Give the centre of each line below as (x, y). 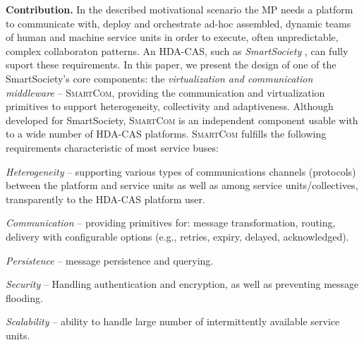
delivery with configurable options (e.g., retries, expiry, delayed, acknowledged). (177, 236)
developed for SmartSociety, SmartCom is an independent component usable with (182, 120)
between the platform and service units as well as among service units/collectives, (182, 185)
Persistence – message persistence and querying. (110, 260)
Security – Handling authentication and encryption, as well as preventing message (182, 284)
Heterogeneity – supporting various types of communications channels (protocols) (181, 171)
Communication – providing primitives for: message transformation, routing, (171, 223)
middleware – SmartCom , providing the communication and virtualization (165, 92)
